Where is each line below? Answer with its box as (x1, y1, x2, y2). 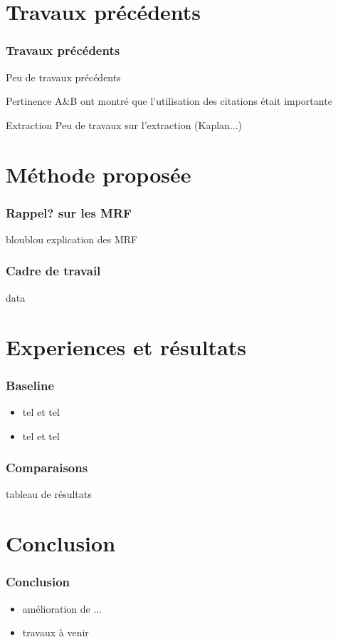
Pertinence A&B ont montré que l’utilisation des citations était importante (6, 93, 332, 108)
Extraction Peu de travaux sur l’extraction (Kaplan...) (6, 117, 243, 132)
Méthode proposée (6, 159, 191, 188)
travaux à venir (22, 625, 89, 640)
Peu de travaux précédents (6, 69, 121, 84)
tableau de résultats (6, 486, 92, 501)
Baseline (6, 376, 55, 394)
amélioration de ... (22, 601, 102, 616)
